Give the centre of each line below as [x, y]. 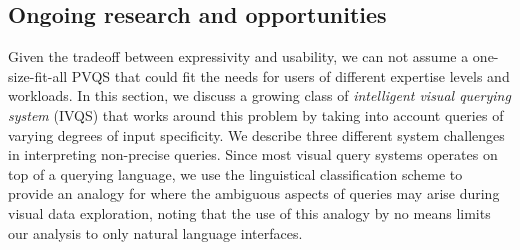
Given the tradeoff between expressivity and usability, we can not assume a [238, 56]
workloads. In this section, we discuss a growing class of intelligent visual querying [259, 95]
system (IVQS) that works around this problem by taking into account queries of [256, 114]
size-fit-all [38, 75]
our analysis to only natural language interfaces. [155, 232]
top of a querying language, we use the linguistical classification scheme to [235, 173]
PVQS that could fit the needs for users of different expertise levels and [290, 75]
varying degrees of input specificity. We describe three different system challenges [256, 134]
